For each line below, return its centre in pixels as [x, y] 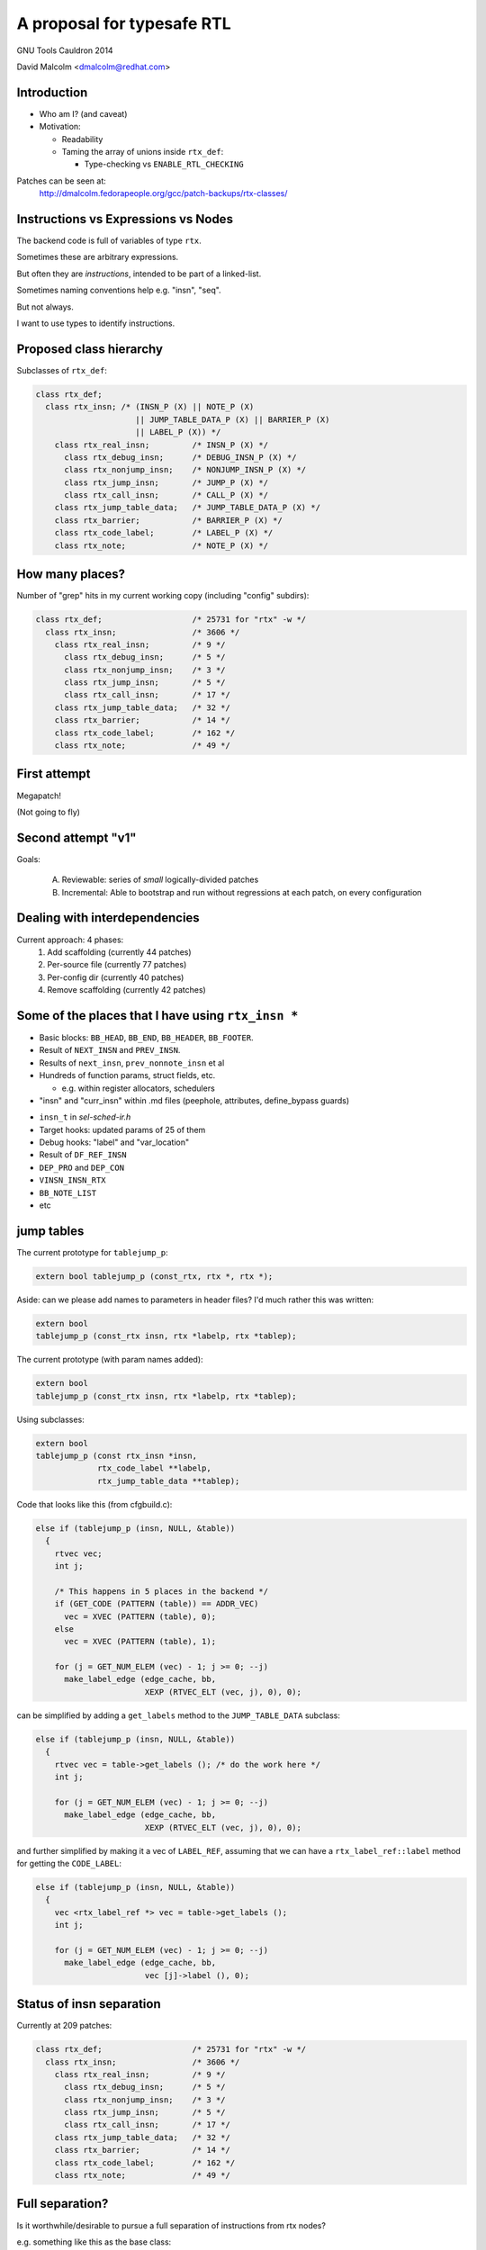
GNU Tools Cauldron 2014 [65, 50]
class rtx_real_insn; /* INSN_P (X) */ [162, 445]
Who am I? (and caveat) [83, 113]
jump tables [50, 1231]
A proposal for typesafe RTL [124, 23]
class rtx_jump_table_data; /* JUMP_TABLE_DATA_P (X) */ [188, 508]
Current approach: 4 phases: [70, 940]
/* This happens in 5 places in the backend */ [162, 1591]
